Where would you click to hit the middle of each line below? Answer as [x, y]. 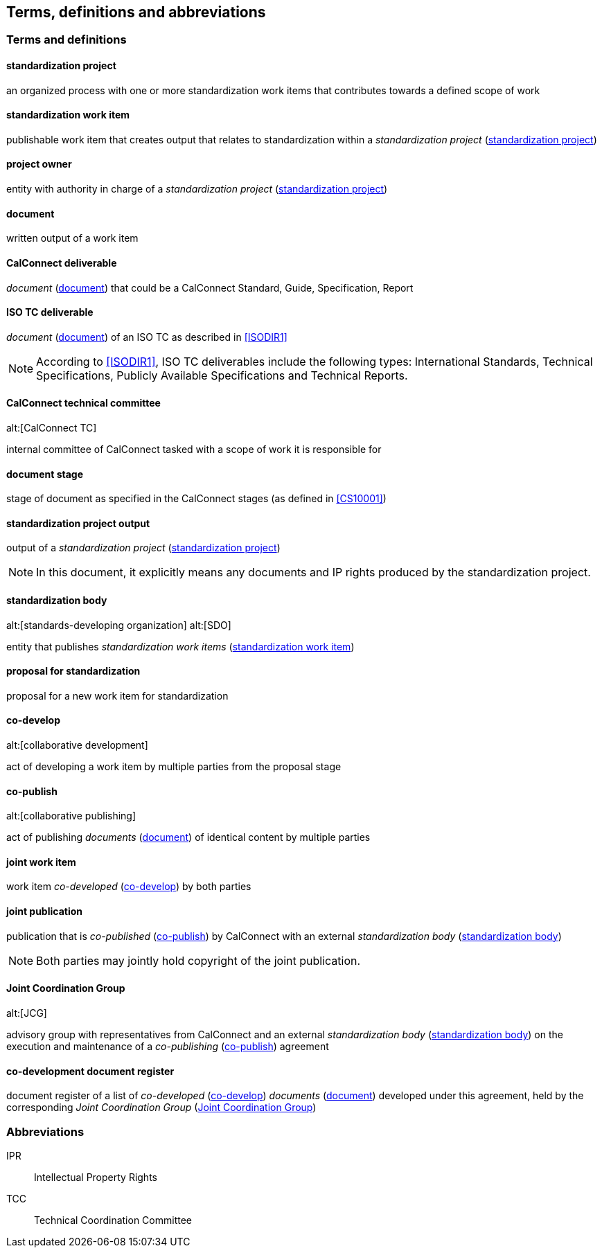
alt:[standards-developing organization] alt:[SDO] [119, 625]
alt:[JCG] [27, 1013]
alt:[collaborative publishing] [71, 816]
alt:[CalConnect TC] [52, 427]
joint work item [41, 862]
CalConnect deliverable [62, 263]
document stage [45, 474]
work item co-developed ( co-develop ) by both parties [129, 887]
